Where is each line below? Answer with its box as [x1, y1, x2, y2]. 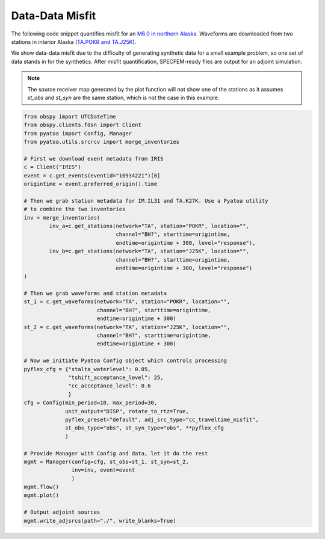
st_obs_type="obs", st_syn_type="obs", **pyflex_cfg [65, 425, 224, 431]
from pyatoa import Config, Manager [23, 130, 132, 137]
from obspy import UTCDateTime [23, 113, 117, 120]
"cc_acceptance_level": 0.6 [68, 383, 151, 389]
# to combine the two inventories [23, 206, 126, 213]
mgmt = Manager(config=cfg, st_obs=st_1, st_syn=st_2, [23, 458, 189, 465]
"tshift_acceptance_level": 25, [68, 374, 164, 381]
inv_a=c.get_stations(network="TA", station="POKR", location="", [49, 223, 250, 229]
